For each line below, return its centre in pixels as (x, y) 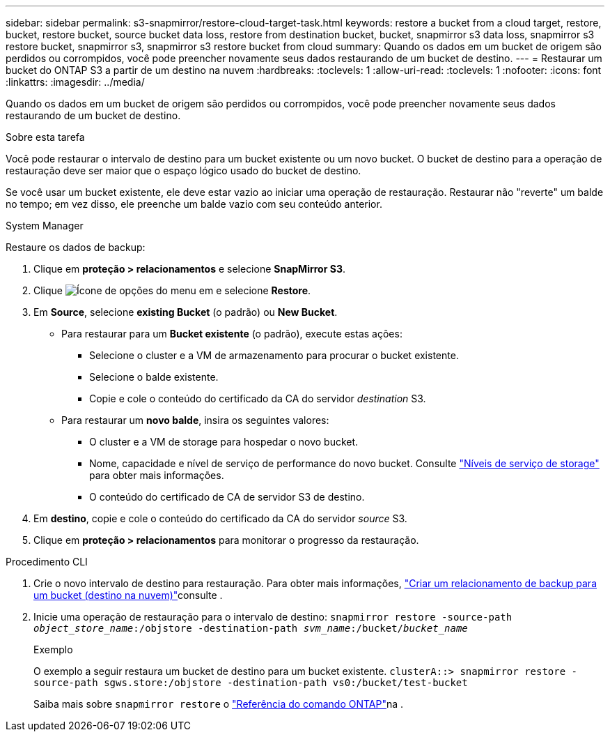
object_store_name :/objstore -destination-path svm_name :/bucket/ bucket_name (251, 628)
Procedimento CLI (47, 562)
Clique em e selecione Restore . (172, 290)
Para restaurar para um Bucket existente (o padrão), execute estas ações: (232, 334)
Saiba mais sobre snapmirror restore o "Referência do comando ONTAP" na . (219, 704)
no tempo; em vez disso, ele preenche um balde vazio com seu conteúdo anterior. (194, 204)
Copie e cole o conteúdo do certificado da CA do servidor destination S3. (258, 398)
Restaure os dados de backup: (76, 247)
